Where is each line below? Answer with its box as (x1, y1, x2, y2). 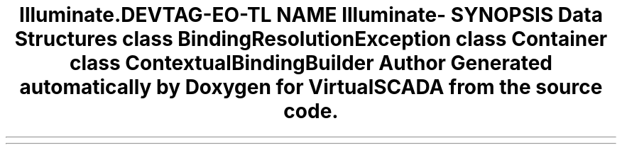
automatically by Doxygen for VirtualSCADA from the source (19, 75, 603, 99)
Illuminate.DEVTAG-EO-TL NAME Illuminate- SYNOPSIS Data (19, 3, 603, 27)
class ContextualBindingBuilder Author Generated (70, 51, 552, 75)
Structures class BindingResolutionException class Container (14, 27, 608, 51)
